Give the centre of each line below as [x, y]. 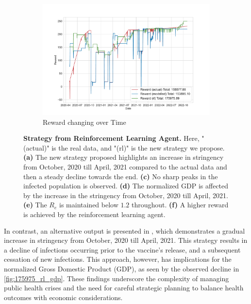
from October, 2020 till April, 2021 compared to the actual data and [125, 167]
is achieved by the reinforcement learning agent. [94, 214]
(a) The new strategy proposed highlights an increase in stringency [124, 157]
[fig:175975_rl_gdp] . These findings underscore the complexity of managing [117, 278]
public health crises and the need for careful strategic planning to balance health [124, 288]
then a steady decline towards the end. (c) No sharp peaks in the [121, 176]
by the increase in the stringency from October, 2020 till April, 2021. [126, 195]
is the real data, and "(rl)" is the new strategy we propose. [138, 147]
